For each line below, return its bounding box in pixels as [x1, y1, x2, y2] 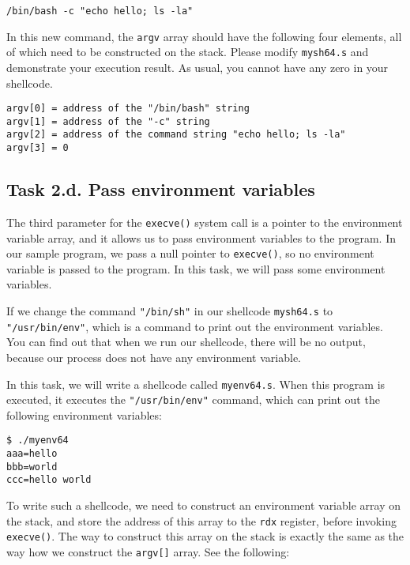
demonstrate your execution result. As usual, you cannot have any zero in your [6, 58, 389, 75]
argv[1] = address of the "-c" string [6, 115, 210, 127]
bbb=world [6, 461, 58, 473]
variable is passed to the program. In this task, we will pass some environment [6, 260, 386, 277]
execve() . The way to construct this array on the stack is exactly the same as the [6, 528, 404, 544]
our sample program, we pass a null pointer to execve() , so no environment [6, 245, 374, 262]
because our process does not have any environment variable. [6, 348, 302, 365]
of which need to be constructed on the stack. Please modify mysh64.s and [6, 43, 369, 60]
